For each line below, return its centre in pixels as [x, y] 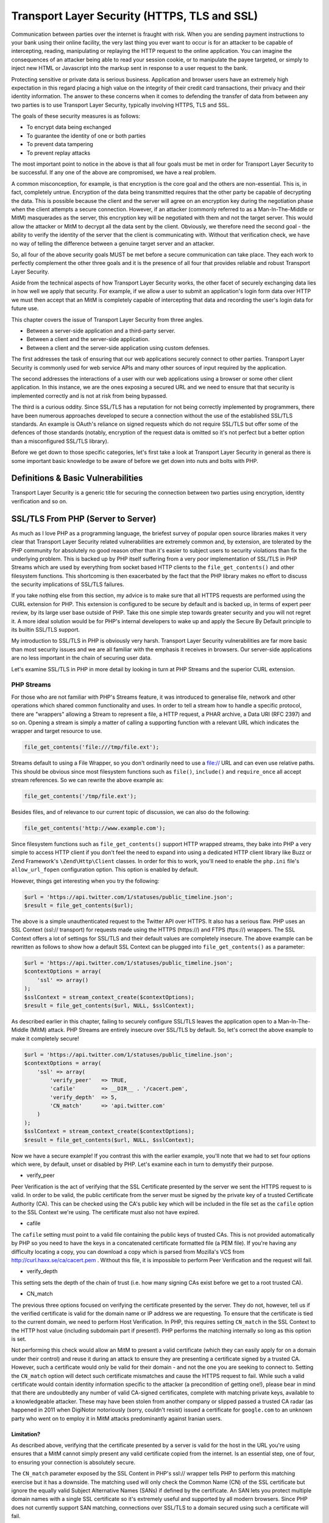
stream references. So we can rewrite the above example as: [87, 780]
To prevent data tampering [60, 144]
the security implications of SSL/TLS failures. [68, 584]
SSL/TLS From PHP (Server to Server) [84, 519]
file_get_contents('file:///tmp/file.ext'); [92, 747]
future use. [25, 308]
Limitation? [26, 1434]
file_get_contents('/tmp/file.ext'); [80, 796]
